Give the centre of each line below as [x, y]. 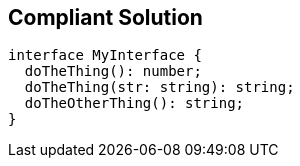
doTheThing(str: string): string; [159, 87]
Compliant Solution [105, 17]
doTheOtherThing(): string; [134, 103]
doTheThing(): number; [113, 71]
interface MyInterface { [105, 55]
